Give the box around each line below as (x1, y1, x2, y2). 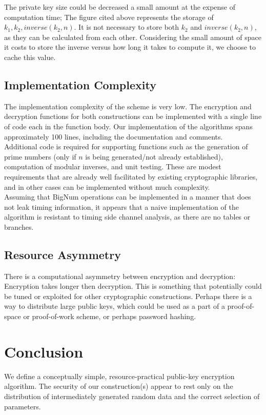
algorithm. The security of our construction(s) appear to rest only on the (4, 381, 233, 391)
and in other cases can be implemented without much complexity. (4, 181, 210, 192)
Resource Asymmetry (4, 246, 121, 262)
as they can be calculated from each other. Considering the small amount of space (4, 31, 262, 42)
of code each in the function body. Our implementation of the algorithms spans (4, 121, 253, 131)
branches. (4, 221, 34, 232)
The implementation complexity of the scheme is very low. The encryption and (4, 101, 252, 111)
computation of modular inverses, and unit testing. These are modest (4, 161, 221, 172)
